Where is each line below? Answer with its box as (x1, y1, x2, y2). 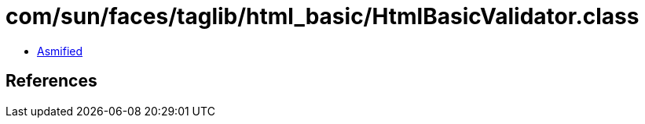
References (5, 71, 97, 91)
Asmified (37, 44, 83, 58)
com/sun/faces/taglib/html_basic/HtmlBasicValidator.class (5, 3, 640, 30)
